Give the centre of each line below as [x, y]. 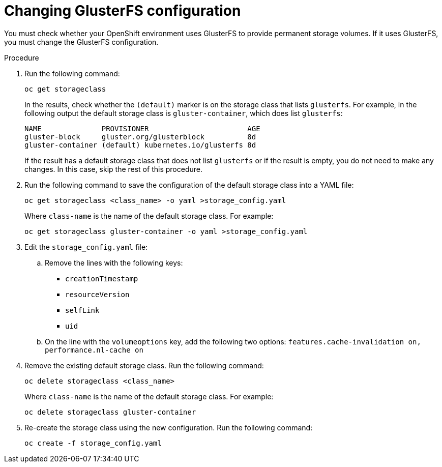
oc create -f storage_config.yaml [93, 443]
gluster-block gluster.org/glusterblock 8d [140, 137]
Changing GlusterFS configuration [123, 11]
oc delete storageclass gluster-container [110, 412]
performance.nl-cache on [94, 350]
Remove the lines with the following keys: [114, 262]
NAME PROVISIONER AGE [142, 128]
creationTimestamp [102, 279]
